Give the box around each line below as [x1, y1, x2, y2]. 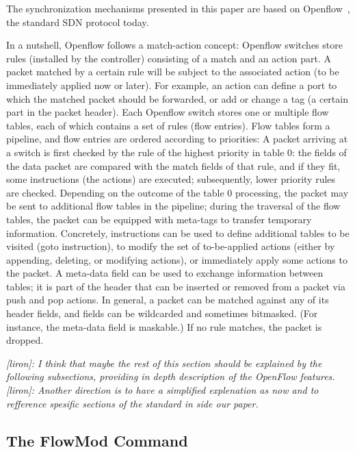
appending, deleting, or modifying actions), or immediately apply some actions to [6, 252, 347, 266]
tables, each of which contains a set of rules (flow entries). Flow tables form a [6, 118, 330, 132]
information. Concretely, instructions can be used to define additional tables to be [6, 225, 350, 240]
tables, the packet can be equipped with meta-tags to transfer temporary [6, 212, 312, 226]
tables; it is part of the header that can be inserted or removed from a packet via [6, 279, 345, 293]
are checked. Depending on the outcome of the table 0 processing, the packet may [6, 185, 349, 199]
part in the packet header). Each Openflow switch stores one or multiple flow [6, 105, 329, 119]
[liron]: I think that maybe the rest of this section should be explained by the [6, 355, 322, 370]
